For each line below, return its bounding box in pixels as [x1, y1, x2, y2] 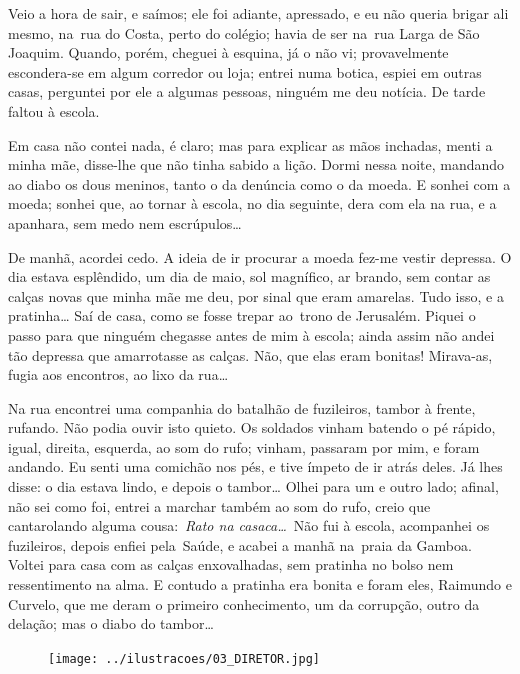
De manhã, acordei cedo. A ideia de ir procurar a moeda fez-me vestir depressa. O [8, 246, 512, 267]
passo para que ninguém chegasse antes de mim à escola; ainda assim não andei [8, 324, 495, 345]
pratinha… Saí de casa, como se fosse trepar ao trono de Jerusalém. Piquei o [8, 305, 476, 326]
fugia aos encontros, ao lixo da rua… [8, 364, 229, 385]
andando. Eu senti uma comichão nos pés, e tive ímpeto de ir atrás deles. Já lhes [8, 456, 503, 477]
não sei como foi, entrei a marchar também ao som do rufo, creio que [8, 495, 431, 516]
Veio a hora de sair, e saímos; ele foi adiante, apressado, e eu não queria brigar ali [8, 3, 509, 23]
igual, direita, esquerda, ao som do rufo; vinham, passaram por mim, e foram [8, 436, 480, 457]
